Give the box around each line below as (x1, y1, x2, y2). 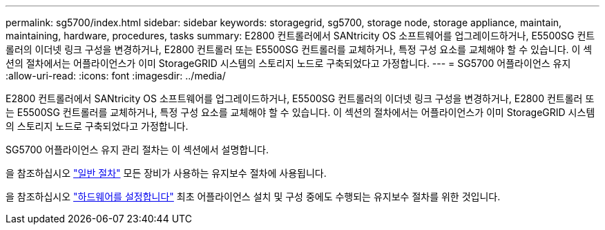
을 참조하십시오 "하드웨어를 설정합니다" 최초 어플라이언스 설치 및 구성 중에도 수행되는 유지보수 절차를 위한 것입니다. (6, 191, 501, 202)
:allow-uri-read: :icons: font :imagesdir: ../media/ (6, 70, 226, 82)
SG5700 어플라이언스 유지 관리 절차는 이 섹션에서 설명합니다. (6, 144, 269, 155)
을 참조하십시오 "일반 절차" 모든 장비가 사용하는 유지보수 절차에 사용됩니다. (6, 167, 327, 179)
